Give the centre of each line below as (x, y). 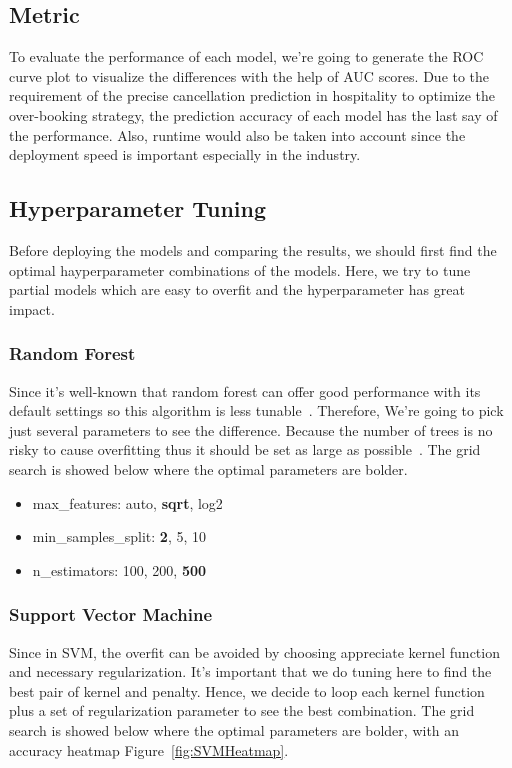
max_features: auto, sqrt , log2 (127, 502)
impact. (32, 308)
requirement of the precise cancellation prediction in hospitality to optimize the (252, 95)
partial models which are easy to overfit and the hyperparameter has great (237, 289)
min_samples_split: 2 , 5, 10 (119, 536)
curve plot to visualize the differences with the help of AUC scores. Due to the (249, 75)
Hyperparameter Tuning (138, 208)
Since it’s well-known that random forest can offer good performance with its (245, 390)
